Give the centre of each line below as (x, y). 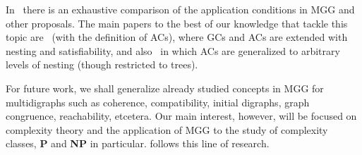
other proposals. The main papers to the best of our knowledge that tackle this (177, 23)
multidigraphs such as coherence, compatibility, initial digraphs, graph (158, 102)
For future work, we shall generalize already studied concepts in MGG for (165, 88)
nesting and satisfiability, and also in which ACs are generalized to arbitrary (173, 50)
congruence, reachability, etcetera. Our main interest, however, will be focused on (181, 116)
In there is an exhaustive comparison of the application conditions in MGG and (180, 9)
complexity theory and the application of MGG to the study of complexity (167, 129)
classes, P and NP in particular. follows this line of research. (138, 143)
